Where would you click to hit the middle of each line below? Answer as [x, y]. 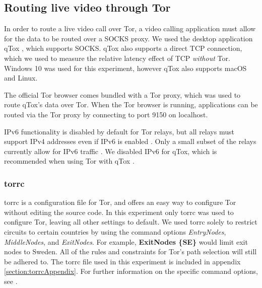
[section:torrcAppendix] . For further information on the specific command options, [131, 271]
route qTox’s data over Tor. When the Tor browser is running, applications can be [131, 104]
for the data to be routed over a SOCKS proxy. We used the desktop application [128, 38]
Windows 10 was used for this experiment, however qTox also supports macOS [125, 68]
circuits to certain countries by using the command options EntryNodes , [115, 231]
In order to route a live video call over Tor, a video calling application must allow [130, 28]
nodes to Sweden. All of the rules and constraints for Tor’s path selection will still [130, 251]
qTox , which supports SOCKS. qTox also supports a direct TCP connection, [123, 48]
